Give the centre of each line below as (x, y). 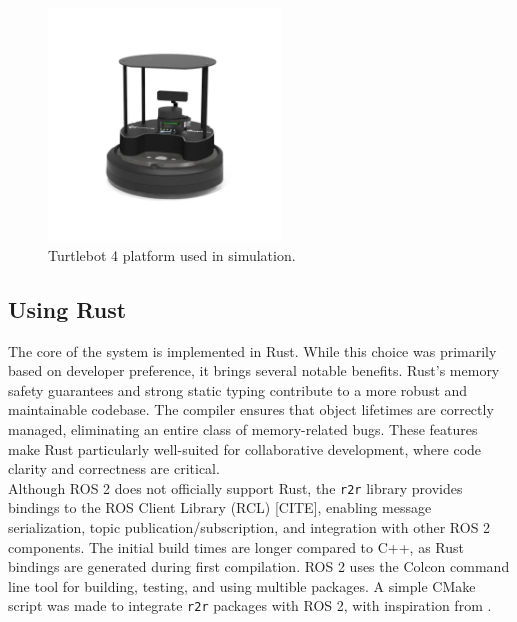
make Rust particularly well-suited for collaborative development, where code (245, 448)
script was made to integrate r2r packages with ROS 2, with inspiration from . (250, 605)
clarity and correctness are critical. (114, 468)
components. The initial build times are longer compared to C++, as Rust (236, 546)
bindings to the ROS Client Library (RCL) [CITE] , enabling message (220, 507)
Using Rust (67, 308)
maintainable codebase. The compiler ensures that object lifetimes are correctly (251, 409)
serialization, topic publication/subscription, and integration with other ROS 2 (249, 526)
